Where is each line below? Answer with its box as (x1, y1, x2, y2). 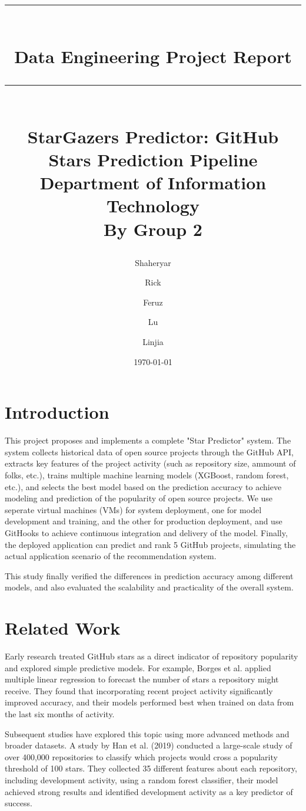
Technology (107, 193, 199, 218)
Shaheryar (135, 256, 171, 268)
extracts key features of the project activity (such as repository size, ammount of (5, 457, 296, 469)
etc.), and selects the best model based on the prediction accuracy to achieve (5, 480, 282, 492)
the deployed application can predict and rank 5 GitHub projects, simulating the (5, 538, 296, 550)
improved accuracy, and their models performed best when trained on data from (5, 696, 294, 708)
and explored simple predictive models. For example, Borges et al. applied (5, 661, 271, 674)
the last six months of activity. (5, 708, 115, 720)
